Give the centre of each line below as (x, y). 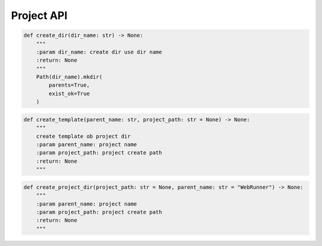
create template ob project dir (83, 136)
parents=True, (69, 85)
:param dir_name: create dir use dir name (99, 52)
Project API (39, 15)
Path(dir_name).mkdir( (69, 77)
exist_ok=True (69, 93)
